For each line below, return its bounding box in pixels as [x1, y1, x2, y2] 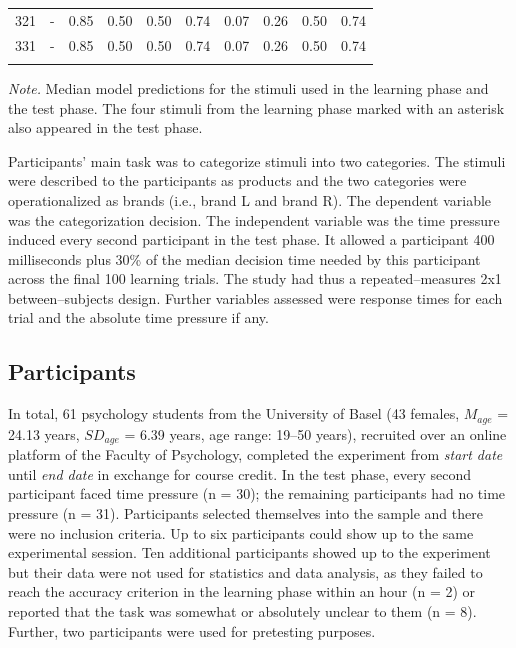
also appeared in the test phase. [8, 117, 203, 138]
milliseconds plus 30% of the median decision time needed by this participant [8, 248, 481, 269]
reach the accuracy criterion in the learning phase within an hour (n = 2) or [8, 581, 476, 602]
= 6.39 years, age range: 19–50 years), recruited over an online [124, 423, 507, 444]
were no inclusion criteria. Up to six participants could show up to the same [8, 522, 474, 543]
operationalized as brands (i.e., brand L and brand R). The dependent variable [8, 189, 492, 210]
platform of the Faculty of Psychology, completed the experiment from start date [8, 444, 503, 465]
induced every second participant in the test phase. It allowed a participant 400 [8, 229, 495, 250]
